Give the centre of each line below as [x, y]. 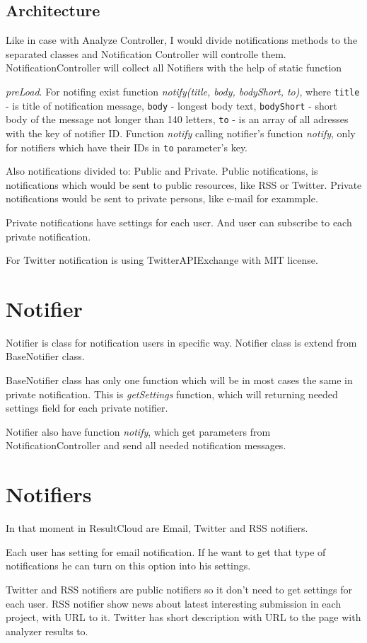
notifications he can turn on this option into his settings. [128, 566]
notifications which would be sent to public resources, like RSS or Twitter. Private [184, 184]
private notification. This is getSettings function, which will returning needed [172, 394]
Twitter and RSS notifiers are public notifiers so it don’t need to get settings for [179, 589]
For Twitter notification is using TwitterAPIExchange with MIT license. [162, 260]
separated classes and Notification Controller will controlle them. [146, 53]
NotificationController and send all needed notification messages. [146, 445]
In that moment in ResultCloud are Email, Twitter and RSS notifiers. [157, 528]
